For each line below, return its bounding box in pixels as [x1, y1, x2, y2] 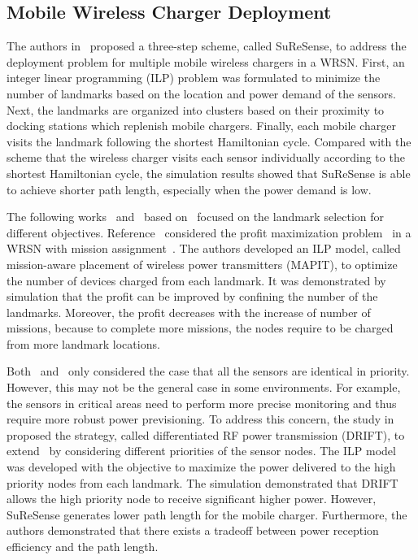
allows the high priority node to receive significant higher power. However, [7, 490, 377, 507]
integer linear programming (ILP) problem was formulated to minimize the [7, 69, 381, 86]
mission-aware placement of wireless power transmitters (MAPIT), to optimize [7, 255, 398, 272]
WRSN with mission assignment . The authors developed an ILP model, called [7, 240, 401, 257]
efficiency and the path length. [7, 538, 159, 555]
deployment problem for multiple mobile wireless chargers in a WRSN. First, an [7, 53, 405, 70]
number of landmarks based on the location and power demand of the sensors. [7, 85, 396, 102]
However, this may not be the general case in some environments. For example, [7, 379, 401, 396]
